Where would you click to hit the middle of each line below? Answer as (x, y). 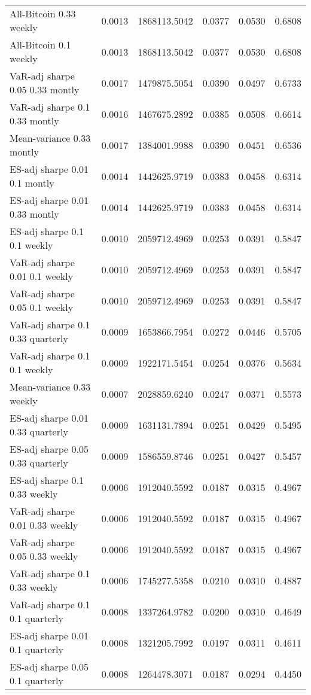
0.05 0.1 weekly (42, 307)
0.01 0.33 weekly (44, 525)
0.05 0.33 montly (45, 89)
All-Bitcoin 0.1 (40, 45)
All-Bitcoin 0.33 (43, 13)
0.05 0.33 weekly (44, 556)
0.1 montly (32, 183)
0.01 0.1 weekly (42, 276)
